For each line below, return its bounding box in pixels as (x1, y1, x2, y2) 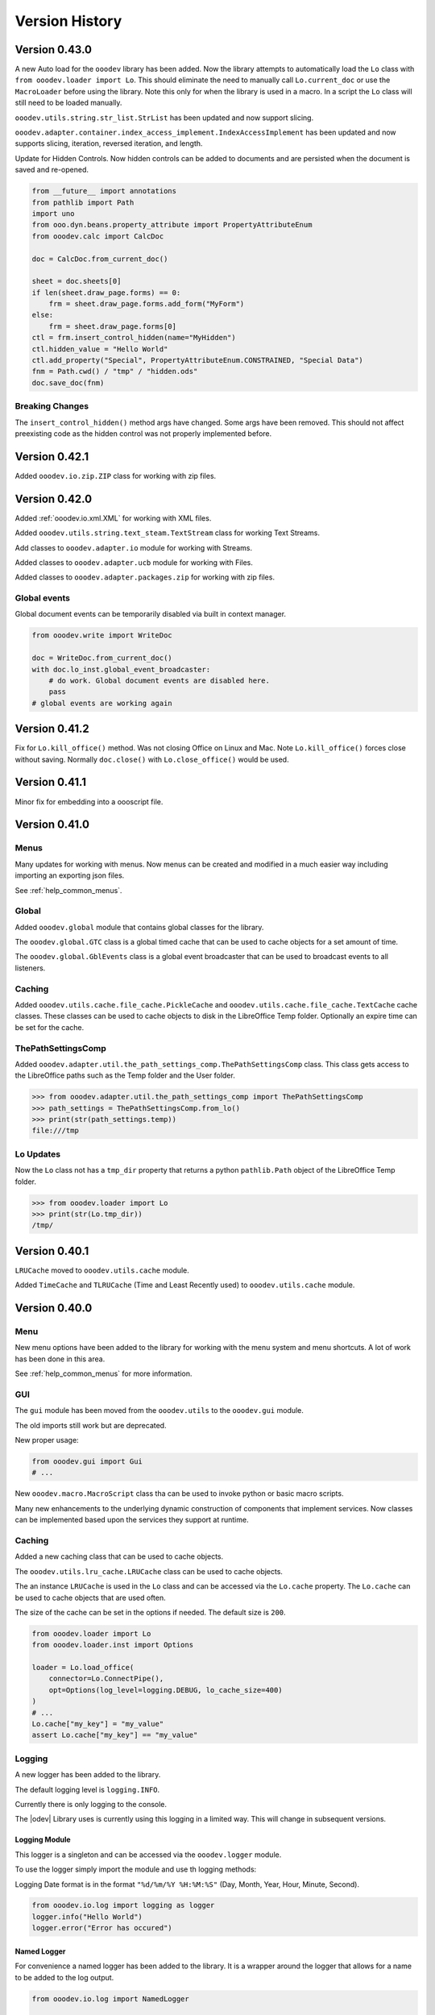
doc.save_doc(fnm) (31, 378, 105, 387)
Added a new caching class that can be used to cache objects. (14, 1552, 224, 1561)
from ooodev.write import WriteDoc (31, 631, 172, 640)
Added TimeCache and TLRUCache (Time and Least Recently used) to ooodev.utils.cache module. (14, 1280, 355, 1290)
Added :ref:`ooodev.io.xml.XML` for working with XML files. (14, 513, 212, 523)
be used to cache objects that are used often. (14, 1593, 167, 1602)
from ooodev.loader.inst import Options (31, 1640, 193, 1650)
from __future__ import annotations (31, 186, 177, 196)
